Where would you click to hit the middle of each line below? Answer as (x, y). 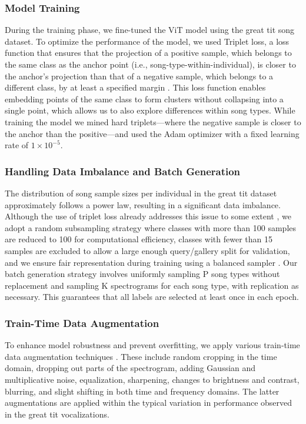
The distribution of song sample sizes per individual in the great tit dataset (141, 193)
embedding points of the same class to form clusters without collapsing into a (144, 99)
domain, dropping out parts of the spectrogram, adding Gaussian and (130, 368)
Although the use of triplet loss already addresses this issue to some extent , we (148, 216)
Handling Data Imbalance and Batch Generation (123, 171)
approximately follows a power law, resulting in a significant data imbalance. (143, 204)
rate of (17, 145)
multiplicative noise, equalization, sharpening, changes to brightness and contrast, (152, 379)
